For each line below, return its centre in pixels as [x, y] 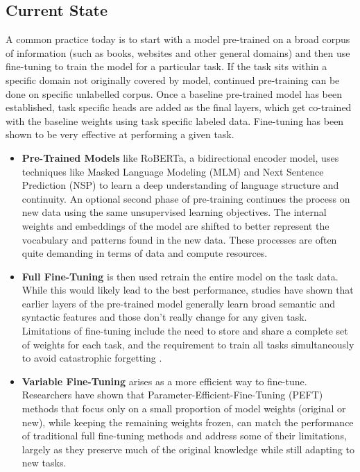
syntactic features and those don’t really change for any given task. [164, 317]
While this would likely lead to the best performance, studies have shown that [188, 290]
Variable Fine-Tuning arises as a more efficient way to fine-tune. [164, 381]
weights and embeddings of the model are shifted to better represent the [175, 225]
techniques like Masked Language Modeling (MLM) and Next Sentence [173, 171]
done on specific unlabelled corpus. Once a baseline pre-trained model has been [174, 93]
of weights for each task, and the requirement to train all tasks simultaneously [188, 344]
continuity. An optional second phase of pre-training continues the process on [186, 198]
